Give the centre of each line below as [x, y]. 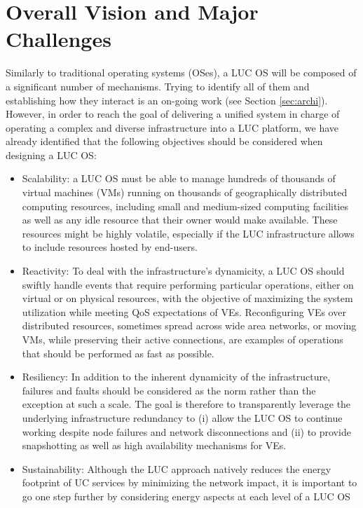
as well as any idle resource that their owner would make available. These [180, 220]
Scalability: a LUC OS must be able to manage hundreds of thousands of [179, 178]
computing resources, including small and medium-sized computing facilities [185, 206]
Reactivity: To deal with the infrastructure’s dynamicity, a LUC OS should [183, 271]
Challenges [59, 39]
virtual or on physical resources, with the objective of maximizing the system [187, 298]
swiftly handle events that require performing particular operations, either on [188, 284]
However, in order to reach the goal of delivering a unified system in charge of [173, 114]
